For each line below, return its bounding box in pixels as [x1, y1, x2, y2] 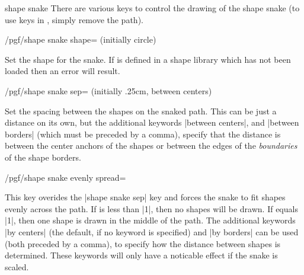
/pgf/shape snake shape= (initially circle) [5, 33, 156, 46]
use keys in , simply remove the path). [5, 13, 143, 25]
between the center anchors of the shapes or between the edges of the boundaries [5, 139, 297, 152]
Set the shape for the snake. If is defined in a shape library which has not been [5, 53, 291, 65]
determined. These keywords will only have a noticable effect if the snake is [5, 249, 278, 261]
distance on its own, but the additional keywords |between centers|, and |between [5, 116, 299, 129]
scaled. [5, 260, 29, 273]
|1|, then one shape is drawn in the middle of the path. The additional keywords [5, 214, 296, 226]
